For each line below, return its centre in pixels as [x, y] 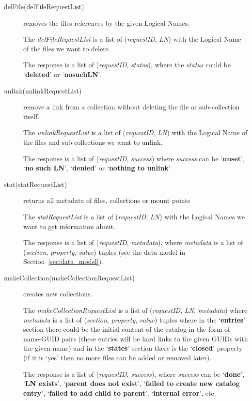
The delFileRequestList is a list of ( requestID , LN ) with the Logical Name [132, 39]
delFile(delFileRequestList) [44, 6]
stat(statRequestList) [36, 184]
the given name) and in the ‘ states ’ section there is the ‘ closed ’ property [133, 348]
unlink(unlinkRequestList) [43, 90]
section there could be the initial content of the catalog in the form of [127, 329]
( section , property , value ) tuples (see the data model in [104, 252]
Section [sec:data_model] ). [63, 261]
